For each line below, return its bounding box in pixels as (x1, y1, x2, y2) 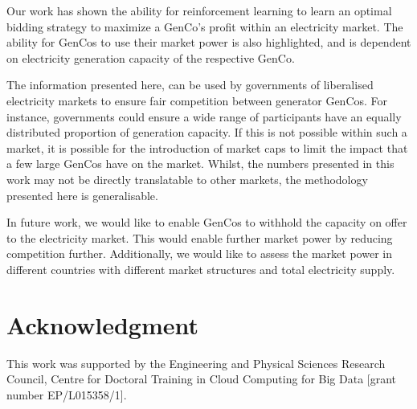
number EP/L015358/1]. (6, 386, 127, 403)
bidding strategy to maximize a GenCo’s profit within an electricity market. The (6, 18, 403, 35)
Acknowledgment (6, 308, 198, 341)
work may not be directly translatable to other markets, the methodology (6, 170, 368, 187)
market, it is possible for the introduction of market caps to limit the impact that (6, 139, 408, 156)
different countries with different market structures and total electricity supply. (6, 260, 395, 277)
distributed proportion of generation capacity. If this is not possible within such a (6, 124, 407, 141)
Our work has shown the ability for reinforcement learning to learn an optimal (6, 2, 392, 18)
